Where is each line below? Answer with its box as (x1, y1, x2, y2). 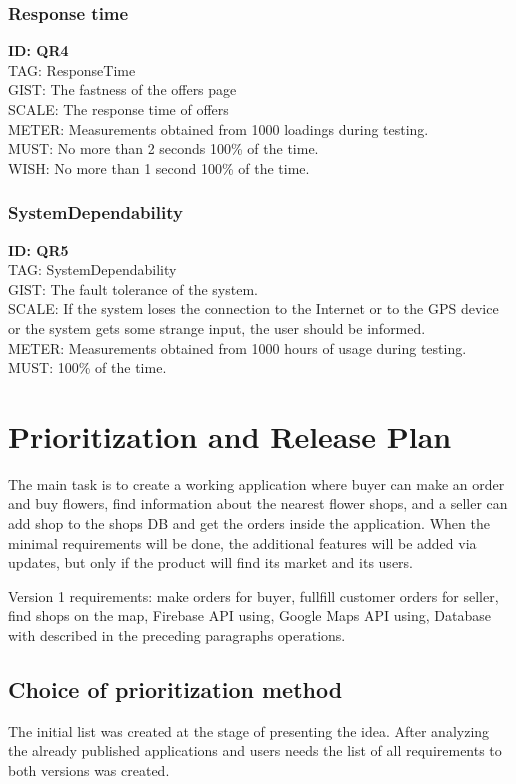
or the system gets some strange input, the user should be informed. (8, 317, 426, 338)
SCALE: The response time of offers (8, 99, 229, 119)
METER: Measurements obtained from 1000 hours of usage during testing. (8, 337, 467, 358)
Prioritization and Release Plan (8, 415, 452, 456)
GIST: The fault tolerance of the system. (8, 278, 258, 299)
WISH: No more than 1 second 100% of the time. (8, 157, 310, 178)
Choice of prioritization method (8, 674, 343, 705)
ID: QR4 (8, 40, 69, 61)
